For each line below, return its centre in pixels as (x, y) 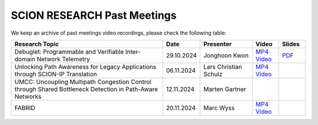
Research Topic (37, 44)
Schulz (213, 74)
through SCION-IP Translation (56, 74)
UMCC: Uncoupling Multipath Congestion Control (83, 82)
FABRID (25, 107)
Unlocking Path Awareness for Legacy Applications (85, 66)
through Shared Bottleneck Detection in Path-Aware (86, 89)
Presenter (218, 44)
